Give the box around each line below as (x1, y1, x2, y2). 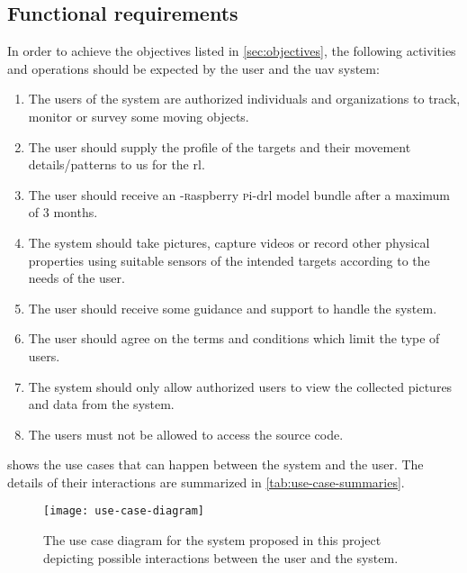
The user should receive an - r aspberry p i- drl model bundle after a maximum (28, 185, 450, 204)
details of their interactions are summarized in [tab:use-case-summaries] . (7, 472, 405, 491)
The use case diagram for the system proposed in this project (43, 531, 382, 550)
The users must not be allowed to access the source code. (28, 424, 344, 443)
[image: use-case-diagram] (43, 505, 204, 518)
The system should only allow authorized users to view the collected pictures (28, 377, 453, 396)
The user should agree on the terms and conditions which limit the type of (28, 329, 440, 348)
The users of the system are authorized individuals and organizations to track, (28, 89, 461, 108)
